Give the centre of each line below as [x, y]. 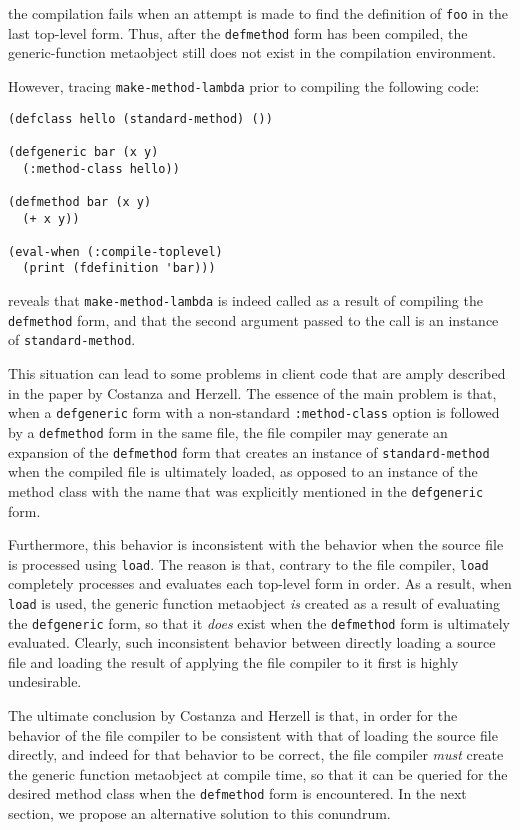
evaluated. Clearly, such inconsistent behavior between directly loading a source [252, 642]
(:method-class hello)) [101, 168]
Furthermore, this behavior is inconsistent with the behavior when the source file [256, 544]
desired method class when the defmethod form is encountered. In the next [237, 793]
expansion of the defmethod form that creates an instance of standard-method [249, 451]
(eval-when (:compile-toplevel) [115, 251]
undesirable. [45, 681]
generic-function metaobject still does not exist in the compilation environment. [252, 52]
